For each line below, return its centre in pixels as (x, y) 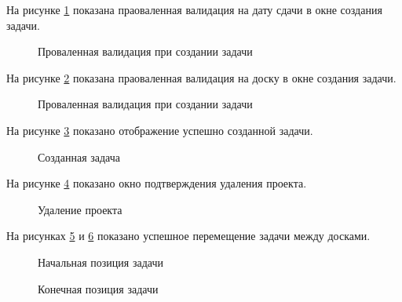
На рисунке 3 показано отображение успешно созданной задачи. (160, 130)
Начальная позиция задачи (100, 262)
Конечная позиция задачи (98, 288)
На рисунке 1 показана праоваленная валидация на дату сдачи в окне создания (194, 9)
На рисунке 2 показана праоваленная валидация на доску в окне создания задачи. (201, 77)
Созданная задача (79, 156)
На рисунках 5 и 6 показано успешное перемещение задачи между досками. (188, 236)
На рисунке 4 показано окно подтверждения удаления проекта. (157, 183)
